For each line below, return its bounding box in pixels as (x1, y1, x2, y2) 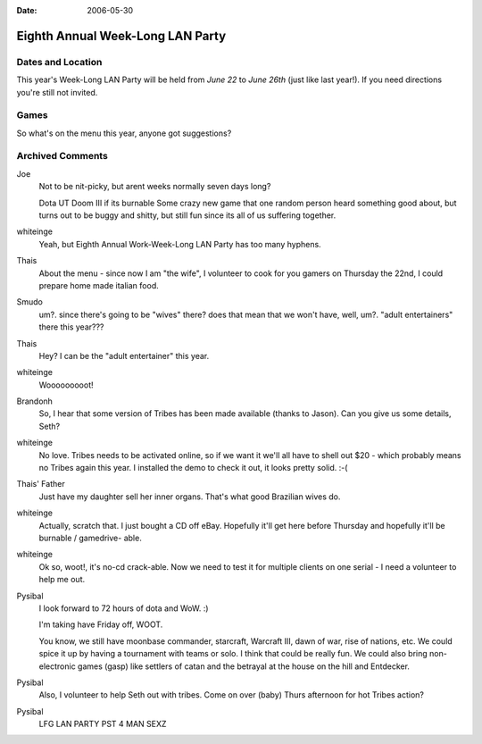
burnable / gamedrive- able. (38, 532, 142, 543)
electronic (38, 661, 76, 672)
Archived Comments (16, 150, 109, 163)
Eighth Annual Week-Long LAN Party (16, 28, 227, 44)
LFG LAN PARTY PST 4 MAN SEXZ (38, 719, 167, 730)
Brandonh (16, 396, 54, 406)
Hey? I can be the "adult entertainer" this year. (38, 350, 210, 361)
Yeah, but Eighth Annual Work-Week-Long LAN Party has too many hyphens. (38, 238, 321, 249)
